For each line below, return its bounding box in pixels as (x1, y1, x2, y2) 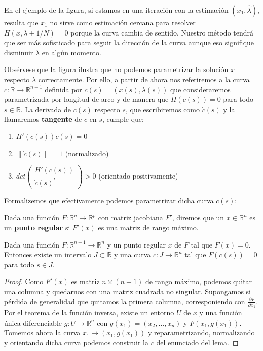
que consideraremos (170, 84, 231, 94)
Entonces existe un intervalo (4, 249, 92, 260)
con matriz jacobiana (98, 212, 163, 223)
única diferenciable (4, 317, 62, 328)
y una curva (114, 249, 151, 260)
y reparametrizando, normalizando (147, 327, 255, 338)
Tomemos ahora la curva (4, 327, 81, 338)
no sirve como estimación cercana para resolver (50, 17, 196, 27)
